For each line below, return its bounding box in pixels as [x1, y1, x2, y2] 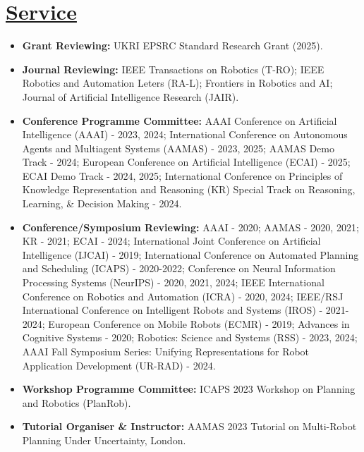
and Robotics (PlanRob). [22, 395, 131, 410]
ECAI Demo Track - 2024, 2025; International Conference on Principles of [22, 168, 343, 183]
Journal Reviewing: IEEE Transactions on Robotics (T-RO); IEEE [22, 61, 324, 76]
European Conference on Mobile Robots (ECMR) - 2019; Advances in [48, 316, 350, 331]
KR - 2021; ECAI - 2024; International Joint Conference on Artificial [22, 233, 321, 248]
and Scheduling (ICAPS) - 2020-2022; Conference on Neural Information [22, 261, 336, 276]
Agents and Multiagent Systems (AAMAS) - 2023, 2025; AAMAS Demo [22, 140, 334, 155]
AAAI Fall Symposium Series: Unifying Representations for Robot [22, 344, 310, 358]
